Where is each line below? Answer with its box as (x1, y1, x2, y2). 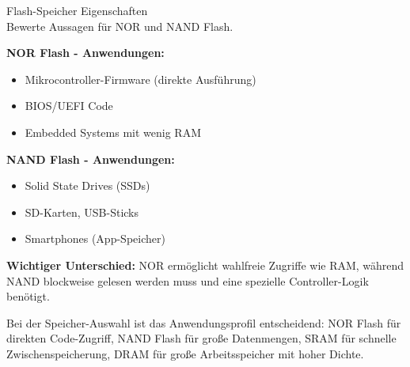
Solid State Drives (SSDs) (25, 177, 150, 194)
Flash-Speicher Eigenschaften (6, 2, 148, 18)
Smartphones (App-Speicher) (25, 230, 165, 247)
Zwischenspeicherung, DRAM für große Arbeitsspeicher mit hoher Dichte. (6, 345, 364, 361)
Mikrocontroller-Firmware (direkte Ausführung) (25, 70, 256, 87)
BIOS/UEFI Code (25, 97, 113, 114)
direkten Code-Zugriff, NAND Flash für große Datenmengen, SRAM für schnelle (6, 330, 397, 346)
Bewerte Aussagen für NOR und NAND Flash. (6, 17, 233, 34)
